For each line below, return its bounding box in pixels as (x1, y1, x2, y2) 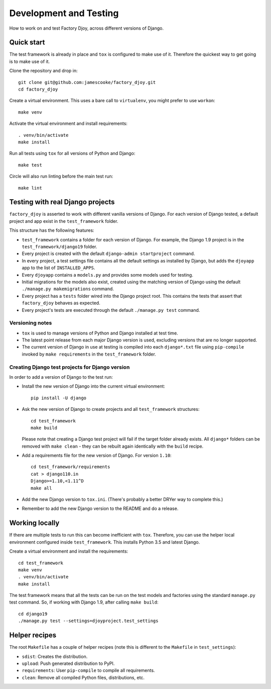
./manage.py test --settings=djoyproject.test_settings (18, 618, 159, 624)
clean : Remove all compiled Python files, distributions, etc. (22, 674, 145, 680)
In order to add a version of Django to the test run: (9, 374, 113, 380)
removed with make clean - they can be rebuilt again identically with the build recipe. (22, 443, 204, 449)
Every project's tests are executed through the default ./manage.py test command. (22, 307, 200, 313)
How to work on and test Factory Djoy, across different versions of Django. (9, 25, 164, 31)
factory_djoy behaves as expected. (22, 300, 100, 306)
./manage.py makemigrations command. (22, 286, 114, 292)
